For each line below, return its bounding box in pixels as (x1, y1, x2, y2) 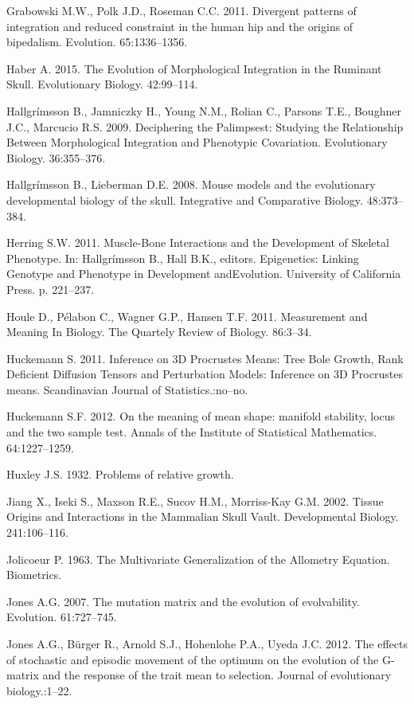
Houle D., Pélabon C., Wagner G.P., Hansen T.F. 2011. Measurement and (6, 307, 368, 324)
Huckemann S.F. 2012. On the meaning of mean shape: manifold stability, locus (6, 408, 396, 424)
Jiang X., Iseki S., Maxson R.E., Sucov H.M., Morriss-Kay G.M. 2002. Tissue (6, 492, 384, 509)
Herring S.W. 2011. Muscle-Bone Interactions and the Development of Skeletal (6, 234, 389, 251)
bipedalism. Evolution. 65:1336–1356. (6, 33, 188, 50)
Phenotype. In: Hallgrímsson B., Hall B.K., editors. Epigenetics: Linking (6, 249, 359, 266)
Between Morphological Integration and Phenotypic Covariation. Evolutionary (6, 134, 388, 151)
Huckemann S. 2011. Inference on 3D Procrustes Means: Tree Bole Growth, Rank (6, 350, 404, 366)
